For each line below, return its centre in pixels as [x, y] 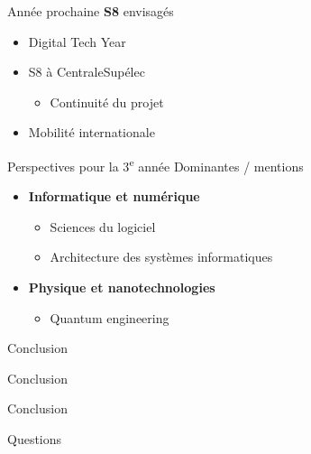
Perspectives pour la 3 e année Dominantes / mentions [155, 164]
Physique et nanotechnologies [122, 287]
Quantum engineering [110, 317]
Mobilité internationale [91, 132]
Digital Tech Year [77, 41]
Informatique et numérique [114, 196]
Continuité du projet [107, 102]
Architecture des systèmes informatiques [161, 257]
